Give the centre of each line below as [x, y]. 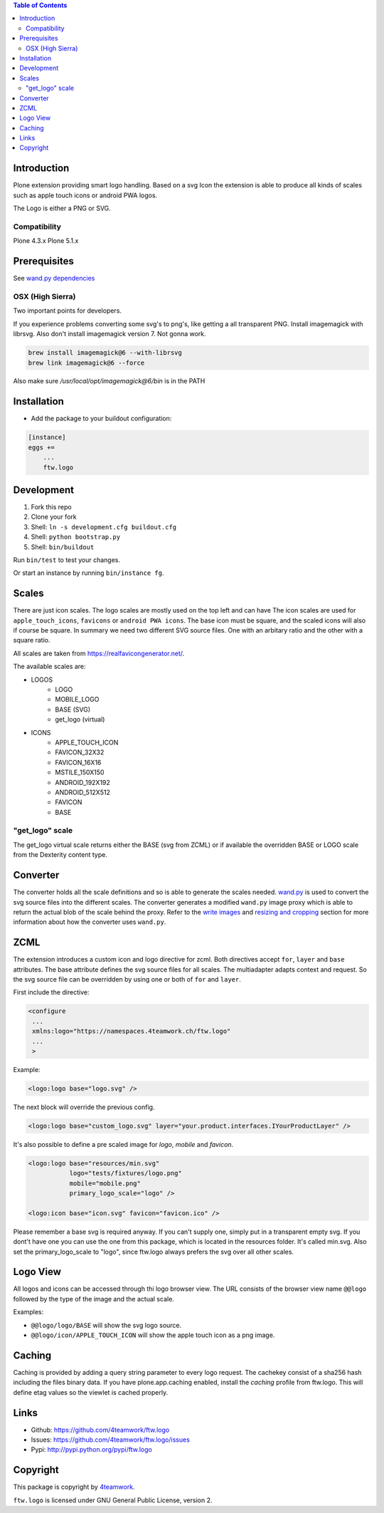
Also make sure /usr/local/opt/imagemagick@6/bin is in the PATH [109, 381]
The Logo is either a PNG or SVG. [62, 208]
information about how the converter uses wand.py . [90, 922]
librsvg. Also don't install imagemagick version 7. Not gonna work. [110, 334]
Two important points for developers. [68, 311]
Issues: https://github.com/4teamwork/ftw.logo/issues [110, 1440]
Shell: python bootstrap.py [76, 537]
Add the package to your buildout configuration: [101, 418]
